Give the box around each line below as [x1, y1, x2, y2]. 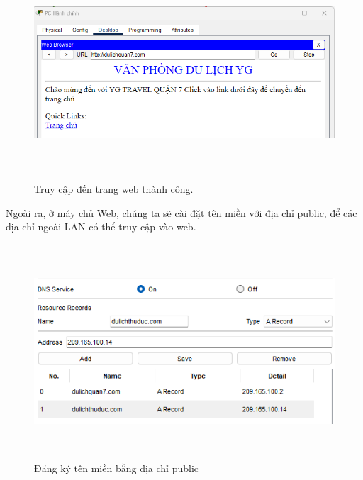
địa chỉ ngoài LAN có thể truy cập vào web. [6, 219, 196, 234]
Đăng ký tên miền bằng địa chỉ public [34, 460, 199, 475]
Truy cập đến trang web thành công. [34, 181, 194, 196]
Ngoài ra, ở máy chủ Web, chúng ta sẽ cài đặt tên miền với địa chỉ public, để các [6, 205, 357, 220]
